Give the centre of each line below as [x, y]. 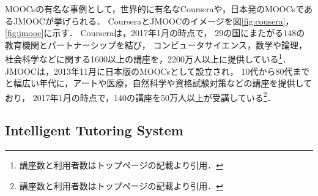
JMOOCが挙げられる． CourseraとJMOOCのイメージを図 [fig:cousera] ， [153, 21]
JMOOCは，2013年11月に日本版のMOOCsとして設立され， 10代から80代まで [157, 71]
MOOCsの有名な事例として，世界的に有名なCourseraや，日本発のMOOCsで [154, 9]
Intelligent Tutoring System [94, 130]
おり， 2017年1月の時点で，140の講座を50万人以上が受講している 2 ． [140, 96]
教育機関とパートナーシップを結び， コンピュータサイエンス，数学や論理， [156, 44]
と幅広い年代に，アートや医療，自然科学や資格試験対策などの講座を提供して [159, 83]
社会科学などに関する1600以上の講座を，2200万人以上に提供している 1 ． [148, 58]
